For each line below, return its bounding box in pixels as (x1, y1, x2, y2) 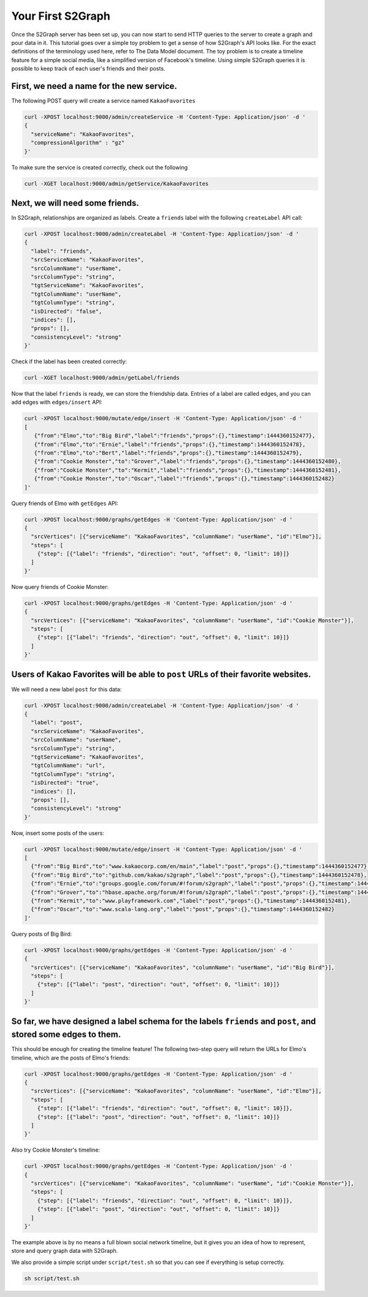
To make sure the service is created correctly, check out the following (11, 163, 188, 171)
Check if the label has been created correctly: (11, 358, 127, 365)
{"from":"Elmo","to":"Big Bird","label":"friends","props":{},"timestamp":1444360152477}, (34, 433, 316, 439)
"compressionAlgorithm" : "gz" (31, 139, 125, 147)
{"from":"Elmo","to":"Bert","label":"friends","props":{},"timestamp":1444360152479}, (34, 449, 303, 456)
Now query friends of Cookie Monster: (11, 583, 109, 590)
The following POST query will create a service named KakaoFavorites (11, 97, 196, 104)
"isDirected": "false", (31, 307, 102, 315)
